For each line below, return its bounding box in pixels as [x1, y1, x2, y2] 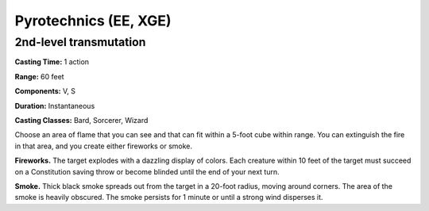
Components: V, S [14, 86, 75, 96]
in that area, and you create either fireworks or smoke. [14, 141, 193, 151]
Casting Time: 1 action [14, 57, 90, 67]
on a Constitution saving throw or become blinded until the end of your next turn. [14, 167, 280, 176]
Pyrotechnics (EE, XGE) [14, 12, 172, 29]
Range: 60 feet [14, 71, 64, 81]
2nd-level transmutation [14, 35, 146, 49]
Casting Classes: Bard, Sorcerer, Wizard [14, 115, 149, 125]
